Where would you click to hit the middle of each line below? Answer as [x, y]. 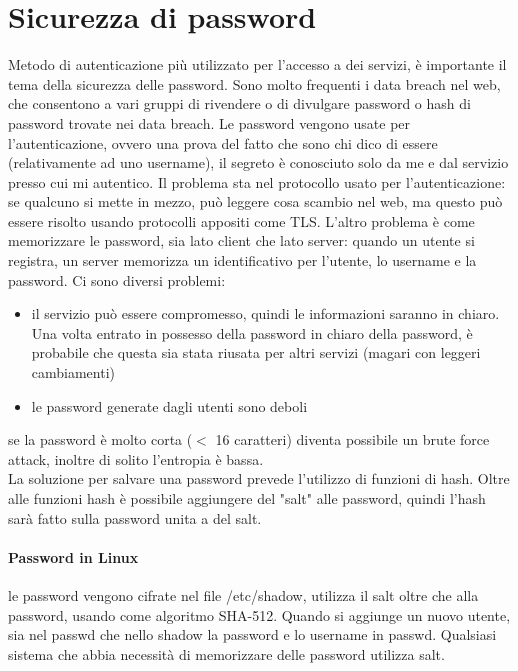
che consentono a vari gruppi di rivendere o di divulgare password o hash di [239, 103]
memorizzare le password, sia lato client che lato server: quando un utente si [241, 240]
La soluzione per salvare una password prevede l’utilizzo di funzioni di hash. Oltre [259, 478]
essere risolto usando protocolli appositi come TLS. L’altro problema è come [241, 220]
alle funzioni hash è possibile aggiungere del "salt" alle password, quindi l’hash [247, 498]
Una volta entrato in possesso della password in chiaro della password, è [252, 332]
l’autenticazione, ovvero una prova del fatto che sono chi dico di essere [223, 142]
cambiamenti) [73, 372]
